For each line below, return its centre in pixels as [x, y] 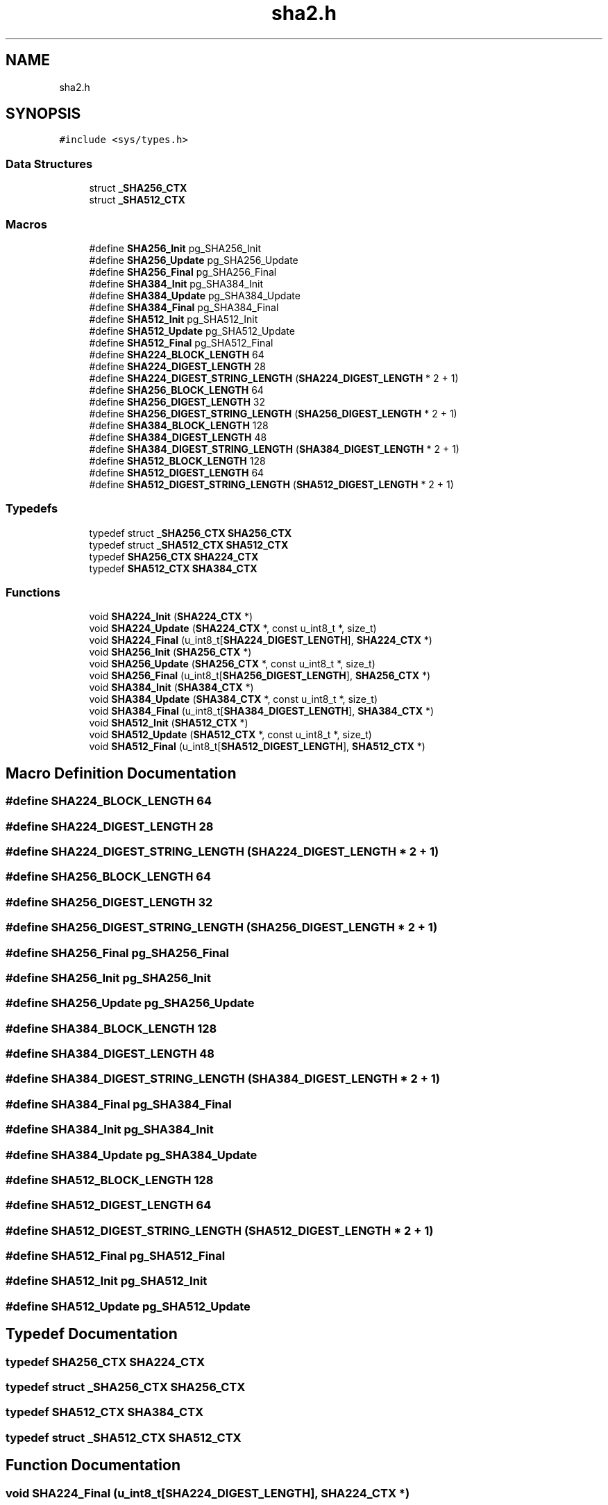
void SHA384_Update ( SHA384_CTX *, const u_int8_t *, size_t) [234, 699]
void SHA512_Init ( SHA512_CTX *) [169, 723]
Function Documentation [93, 1465]
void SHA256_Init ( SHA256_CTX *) [170, 652]
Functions [33, 593]
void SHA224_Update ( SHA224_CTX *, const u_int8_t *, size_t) [233, 629]
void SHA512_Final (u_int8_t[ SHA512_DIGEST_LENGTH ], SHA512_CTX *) [257, 747]
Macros [26, 224]
